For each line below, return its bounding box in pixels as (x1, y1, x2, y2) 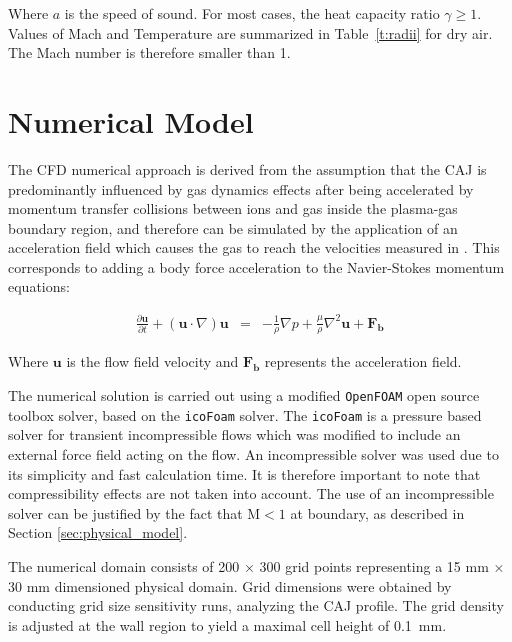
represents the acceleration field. (264, 351, 462, 372)
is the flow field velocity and (66, 351, 239, 372)
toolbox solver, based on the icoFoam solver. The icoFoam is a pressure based (8, 404, 482, 425)
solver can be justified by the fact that (8, 502, 243, 523)
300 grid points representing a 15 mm (259, 555, 489, 576)
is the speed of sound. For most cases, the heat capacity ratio (64, 3, 440, 23)
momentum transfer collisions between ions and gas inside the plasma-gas (8, 198, 458, 219)
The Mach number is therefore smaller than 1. (8, 42, 291, 63)
